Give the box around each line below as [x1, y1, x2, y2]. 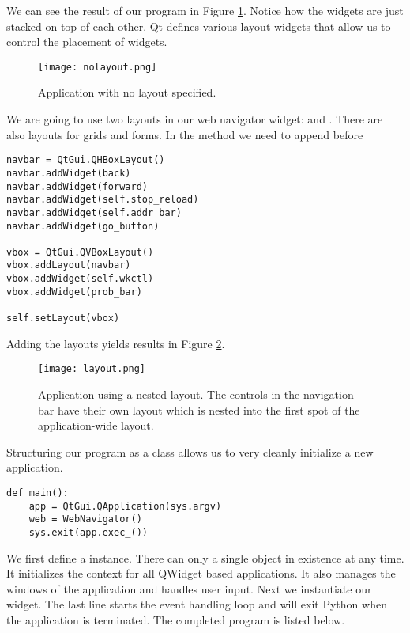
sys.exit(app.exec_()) [28, 526, 148, 538]
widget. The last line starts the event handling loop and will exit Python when [6, 596, 387, 612]
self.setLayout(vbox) [6, 313, 120, 324]
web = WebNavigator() [28, 514, 142, 525]
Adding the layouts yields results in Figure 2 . [6, 335, 225, 351]
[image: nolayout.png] [38, 61, 157, 73]
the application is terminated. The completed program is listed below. [6, 611, 345, 627]
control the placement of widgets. [6, 33, 167, 50]
